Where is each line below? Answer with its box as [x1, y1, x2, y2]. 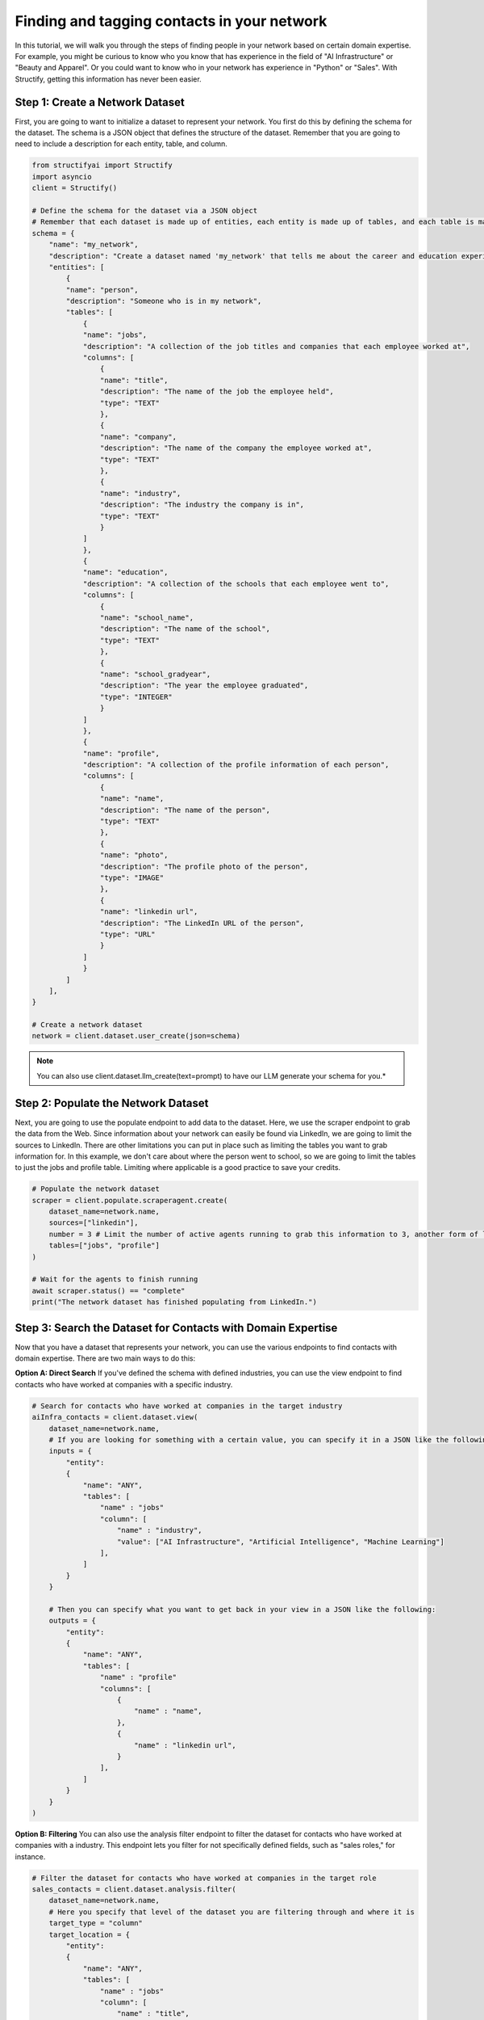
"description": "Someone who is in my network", [65, 297, 262, 306]
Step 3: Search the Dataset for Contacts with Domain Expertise [15, 1321, 338, 1335]
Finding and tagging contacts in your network [15, 12, 328, 30]
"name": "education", [82, 568, 169, 577]
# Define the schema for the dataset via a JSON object [31, 206, 258, 215]
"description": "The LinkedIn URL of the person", [99, 918, 305, 928]
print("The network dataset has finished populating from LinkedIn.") [31, 1298, 318, 1307]
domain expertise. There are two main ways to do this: [15, 1353, 196, 1363]
